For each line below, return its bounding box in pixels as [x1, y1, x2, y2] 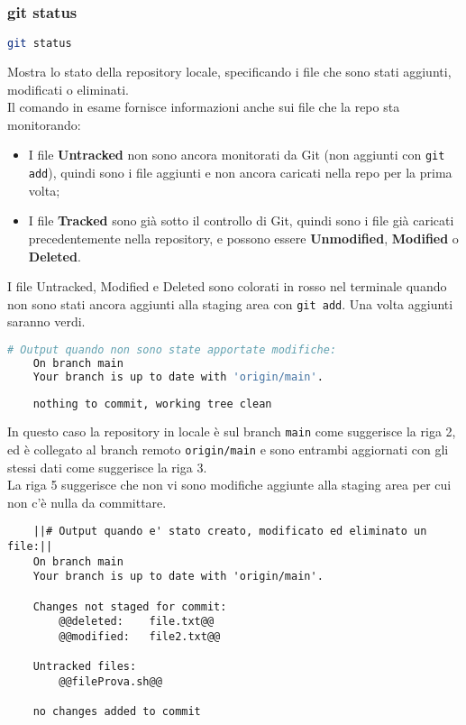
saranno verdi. [7, 312, 86, 331]
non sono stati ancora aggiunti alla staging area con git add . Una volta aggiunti [7, 294, 453, 313]
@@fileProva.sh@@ [59, 675, 162, 689]
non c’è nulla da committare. [7, 492, 167, 511]
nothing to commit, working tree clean [32, 397, 272, 410]
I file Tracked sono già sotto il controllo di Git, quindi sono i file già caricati [28, 211, 454, 230]
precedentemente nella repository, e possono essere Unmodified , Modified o [28, 228, 459, 247]
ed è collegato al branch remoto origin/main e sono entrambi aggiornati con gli [7, 440, 449, 459]
